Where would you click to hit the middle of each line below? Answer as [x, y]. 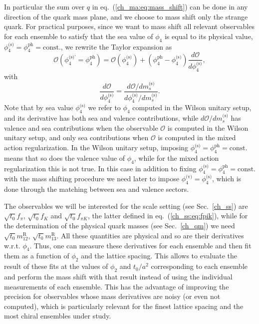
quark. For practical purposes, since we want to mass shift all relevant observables [129, 26]
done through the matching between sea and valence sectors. [97, 189]
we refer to [104, 107]
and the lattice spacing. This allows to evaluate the [159, 256]
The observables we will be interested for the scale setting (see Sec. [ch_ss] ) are [126, 206]
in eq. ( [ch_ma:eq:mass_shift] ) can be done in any [170, 7]
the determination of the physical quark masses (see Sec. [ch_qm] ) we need [120, 226]
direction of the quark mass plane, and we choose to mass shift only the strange [126, 16]
